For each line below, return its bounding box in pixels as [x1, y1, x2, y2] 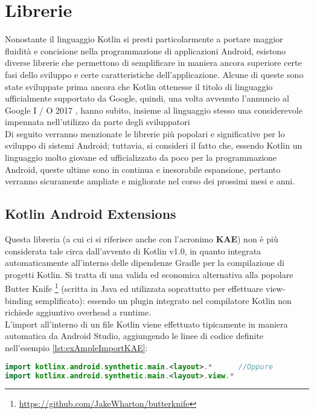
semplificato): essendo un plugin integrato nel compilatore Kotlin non [35, 294, 292, 306]
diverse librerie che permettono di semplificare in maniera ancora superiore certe [5, 56, 302, 69]
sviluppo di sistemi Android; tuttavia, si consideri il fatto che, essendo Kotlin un [5, 139, 303, 152]
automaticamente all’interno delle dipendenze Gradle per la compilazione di [5, 256, 285, 269]
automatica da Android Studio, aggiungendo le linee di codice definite [5, 329, 263, 342]
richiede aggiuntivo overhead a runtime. [5, 306, 152, 319]
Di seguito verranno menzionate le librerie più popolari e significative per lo [5, 127, 285, 140]
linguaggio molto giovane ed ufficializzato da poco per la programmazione [5, 151, 277, 164]
